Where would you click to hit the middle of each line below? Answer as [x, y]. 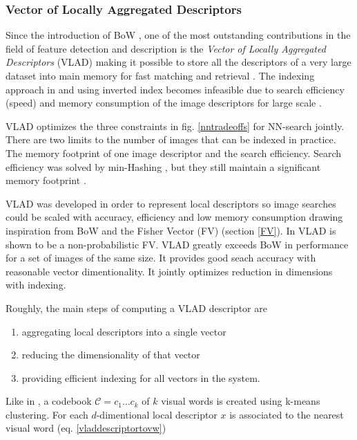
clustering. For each [47, 414]
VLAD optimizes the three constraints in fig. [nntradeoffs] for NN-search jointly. [175, 126]
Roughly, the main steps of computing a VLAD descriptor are [136, 308]
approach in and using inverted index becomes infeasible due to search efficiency [175, 89]
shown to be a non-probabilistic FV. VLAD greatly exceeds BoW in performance [177, 244]
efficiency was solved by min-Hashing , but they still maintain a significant [163, 166]
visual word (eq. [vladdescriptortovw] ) [86, 428]
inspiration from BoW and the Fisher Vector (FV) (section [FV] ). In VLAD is [171, 230]
